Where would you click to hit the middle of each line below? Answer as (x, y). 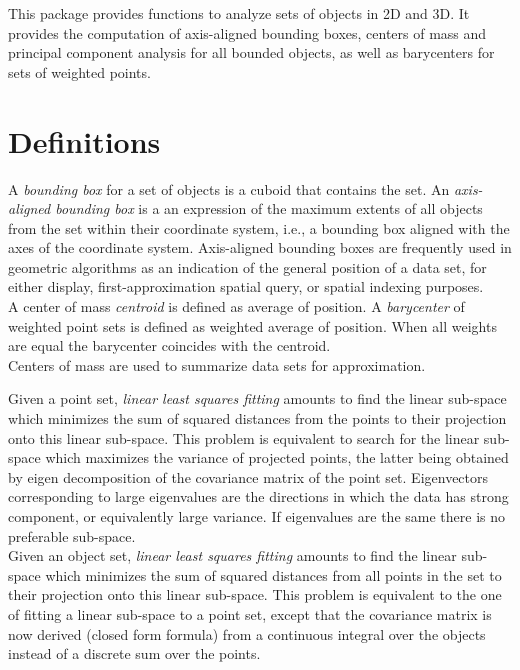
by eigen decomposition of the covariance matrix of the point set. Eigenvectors (248, 476)
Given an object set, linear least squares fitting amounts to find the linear (232, 555)
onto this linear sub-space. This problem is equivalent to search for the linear (244, 437)
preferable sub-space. (72, 535)
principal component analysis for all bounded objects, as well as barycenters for (251, 52)
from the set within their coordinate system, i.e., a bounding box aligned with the (259, 227)
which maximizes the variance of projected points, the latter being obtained (277, 457)
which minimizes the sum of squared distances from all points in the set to (273, 574)
